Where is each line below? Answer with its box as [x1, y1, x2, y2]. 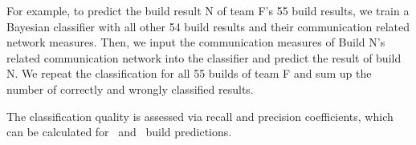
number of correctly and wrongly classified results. [6, 80, 254, 97]
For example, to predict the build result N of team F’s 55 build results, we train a [6, 2, 410, 18]
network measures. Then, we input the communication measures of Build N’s [6, 34, 385, 50]
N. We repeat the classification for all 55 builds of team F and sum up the [6, 65, 372, 82]
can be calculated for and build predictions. [6, 123, 232, 140]
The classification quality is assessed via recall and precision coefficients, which [6, 107, 394, 124]
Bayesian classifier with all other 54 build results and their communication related [6, 18, 410, 34]
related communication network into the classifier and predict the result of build [6, 49, 402, 66]
